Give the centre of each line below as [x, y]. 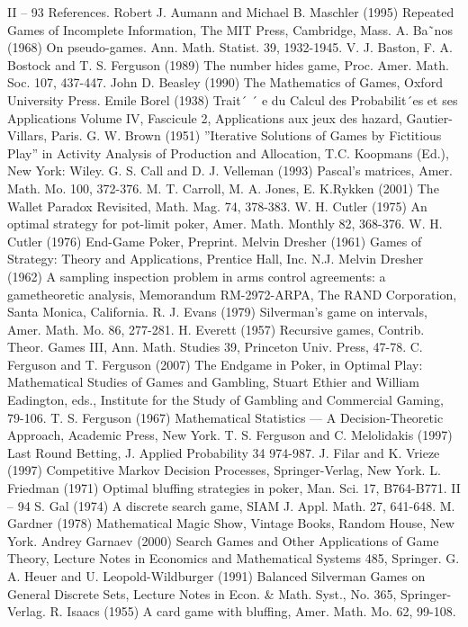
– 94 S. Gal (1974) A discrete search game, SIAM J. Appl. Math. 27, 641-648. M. [231, 505]
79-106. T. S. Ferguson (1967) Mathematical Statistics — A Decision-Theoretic [225, 417]
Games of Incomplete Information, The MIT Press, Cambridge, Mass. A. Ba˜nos [230, 29]
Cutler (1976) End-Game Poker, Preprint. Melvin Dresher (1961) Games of [215, 241]
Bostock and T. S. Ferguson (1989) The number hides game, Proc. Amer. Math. [228, 64]
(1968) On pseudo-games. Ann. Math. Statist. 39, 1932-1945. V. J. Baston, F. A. [230, 47]
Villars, [27, 135]
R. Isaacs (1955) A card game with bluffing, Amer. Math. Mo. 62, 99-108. [253, 611]
